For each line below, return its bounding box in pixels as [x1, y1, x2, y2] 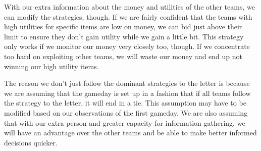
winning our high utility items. [4, 61, 99, 71]
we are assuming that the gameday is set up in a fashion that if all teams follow [4, 87, 251, 98]
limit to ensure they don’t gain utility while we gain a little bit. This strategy [4, 31, 244, 41]
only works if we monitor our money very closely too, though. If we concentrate [4, 41, 250, 52]
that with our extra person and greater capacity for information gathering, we [4, 117, 245, 128]
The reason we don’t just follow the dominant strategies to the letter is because [4, 78, 250, 88]
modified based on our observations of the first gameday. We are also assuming [4, 107, 248, 118]
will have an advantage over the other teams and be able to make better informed [4, 127, 257, 138]
